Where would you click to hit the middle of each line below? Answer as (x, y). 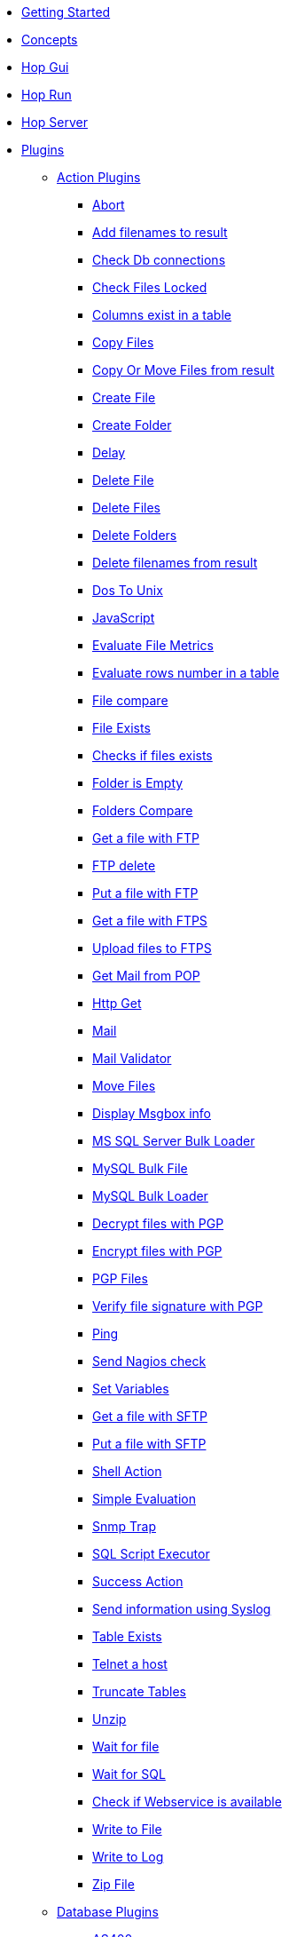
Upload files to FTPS (152, 948)
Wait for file (126, 1746)
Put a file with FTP (145, 893)
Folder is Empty (138, 783)
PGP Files (120, 1278)
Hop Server (55, 122)
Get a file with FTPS (150, 921)
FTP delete (124, 865)
